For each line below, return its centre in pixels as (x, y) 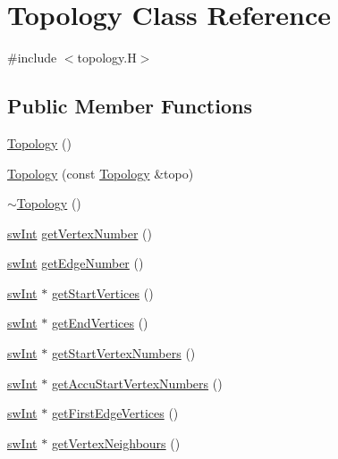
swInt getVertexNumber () (80, 233)
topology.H (107, 58)
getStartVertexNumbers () (123, 353)
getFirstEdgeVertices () (115, 413)
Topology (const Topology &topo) (101, 173)
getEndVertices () (100, 323)
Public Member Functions (130, 106)
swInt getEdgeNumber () (76, 263)
